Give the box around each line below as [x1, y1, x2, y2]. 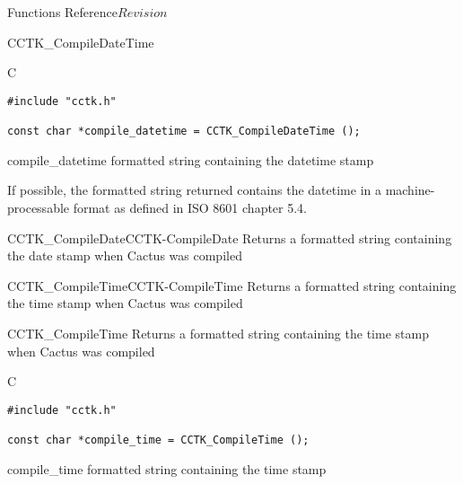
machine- [385, 180, 435, 199]
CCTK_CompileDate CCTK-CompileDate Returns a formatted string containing [7, 228, 452, 247]
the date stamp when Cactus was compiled [7, 246, 242, 265]
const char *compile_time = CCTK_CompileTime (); [7, 434, 310, 446]
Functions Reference [7, 3, 118, 21]
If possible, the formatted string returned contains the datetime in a [7, 180, 381, 199]
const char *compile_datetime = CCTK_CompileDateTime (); [7, 125, 361, 138]
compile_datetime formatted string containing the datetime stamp [7, 150, 374, 169]
